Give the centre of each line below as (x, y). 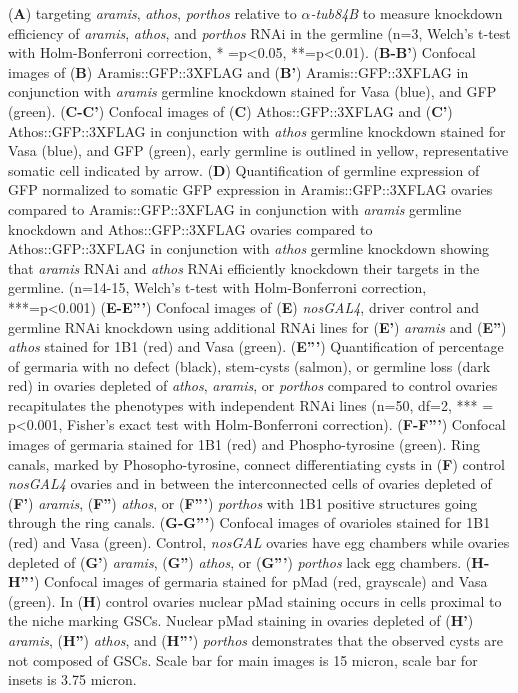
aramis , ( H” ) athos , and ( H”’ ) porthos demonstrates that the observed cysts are (256, 640)
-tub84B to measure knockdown (406, 13)
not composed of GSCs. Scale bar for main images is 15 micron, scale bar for (243, 659)
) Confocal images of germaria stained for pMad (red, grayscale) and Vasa (260, 581)
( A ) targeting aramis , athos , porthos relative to (152, 13)
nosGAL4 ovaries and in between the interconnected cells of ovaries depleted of (250, 483)
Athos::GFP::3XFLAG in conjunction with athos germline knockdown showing (249, 248)
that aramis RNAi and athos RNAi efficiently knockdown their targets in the (244, 267)
